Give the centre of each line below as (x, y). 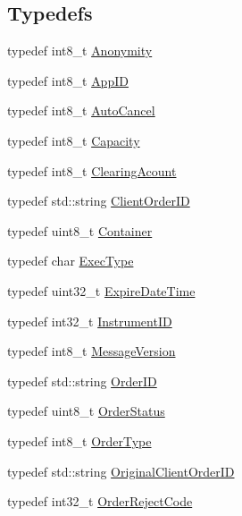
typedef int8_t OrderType (79, 440)
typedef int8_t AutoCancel (81, 110)
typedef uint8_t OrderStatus (86, 411)
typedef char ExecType (71, 261)
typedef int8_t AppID (68, 80)
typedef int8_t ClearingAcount (92, 170)
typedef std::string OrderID (82, 381)
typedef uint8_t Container (80, 230)
